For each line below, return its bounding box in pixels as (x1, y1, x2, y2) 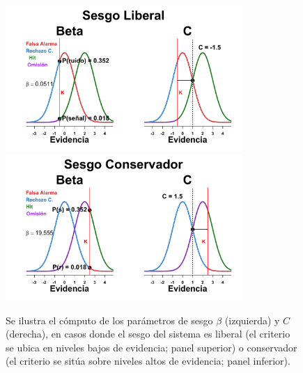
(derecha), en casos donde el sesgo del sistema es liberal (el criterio (6, 326, 290, 341)
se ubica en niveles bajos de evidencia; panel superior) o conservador (6, 340, 297, 354)
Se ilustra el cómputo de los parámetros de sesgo (6, 312, 213, 327)
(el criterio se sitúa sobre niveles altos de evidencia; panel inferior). (6, 354, 290, 368)
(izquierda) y (224, 312, 280, 327)
